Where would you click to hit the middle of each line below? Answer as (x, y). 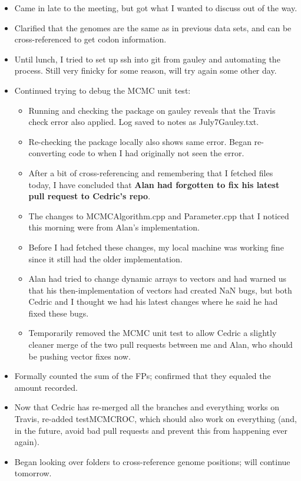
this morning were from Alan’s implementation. (114, 227)
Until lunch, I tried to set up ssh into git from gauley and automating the (147, 59)
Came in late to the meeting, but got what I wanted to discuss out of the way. (156, 8)
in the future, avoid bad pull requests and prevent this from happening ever (151, 430)
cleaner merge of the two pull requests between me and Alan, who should (161, 345)
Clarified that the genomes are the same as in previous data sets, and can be (153, 27)
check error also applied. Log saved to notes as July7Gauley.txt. (144, 122)
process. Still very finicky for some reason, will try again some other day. (145, 70)
